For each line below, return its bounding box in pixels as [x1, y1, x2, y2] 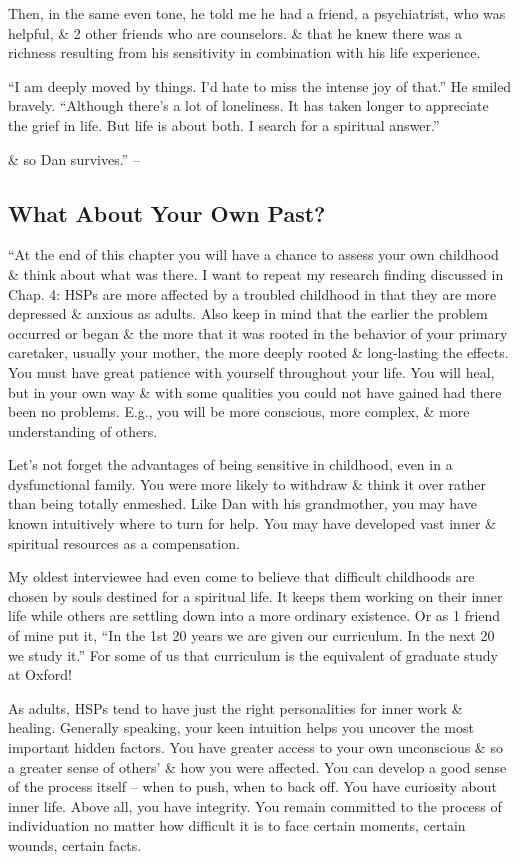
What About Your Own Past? [8, 197, 326, 228]
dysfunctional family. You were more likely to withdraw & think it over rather [8, 473, 486, 494]
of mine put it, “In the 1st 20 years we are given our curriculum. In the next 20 [8, 625, 495, 646]
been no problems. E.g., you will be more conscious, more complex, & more [8, 401, 470, 422]
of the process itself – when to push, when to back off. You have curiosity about [8, 776, 497, 797]
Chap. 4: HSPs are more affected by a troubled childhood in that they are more [8, 283, 497, 304]
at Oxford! [8, 664, 72, 685]
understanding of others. [8, 420, 158, 441]
